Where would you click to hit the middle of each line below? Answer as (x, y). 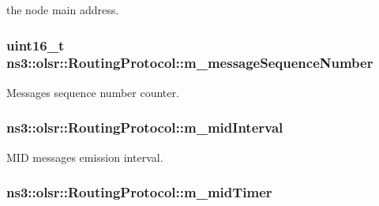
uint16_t (36, 45)
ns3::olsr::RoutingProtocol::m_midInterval (145, 127)
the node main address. (63, 9)
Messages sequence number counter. (93, 92)
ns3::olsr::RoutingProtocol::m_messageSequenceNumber (190, 63)
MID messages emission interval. (85, 157)
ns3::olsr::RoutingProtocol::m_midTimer (139, 192)
